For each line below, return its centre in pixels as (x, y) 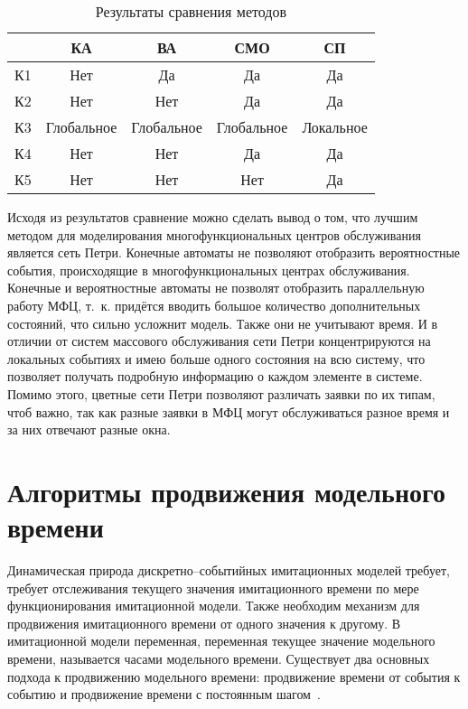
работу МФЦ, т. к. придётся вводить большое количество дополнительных (214, 305)
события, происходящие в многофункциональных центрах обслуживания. (209, 270)
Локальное (335, 127)
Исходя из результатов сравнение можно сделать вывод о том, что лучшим (213, 217)
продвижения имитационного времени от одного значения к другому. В (204, 623)
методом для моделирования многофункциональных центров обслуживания (214, 234)
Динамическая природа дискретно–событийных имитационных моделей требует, (229, 570)
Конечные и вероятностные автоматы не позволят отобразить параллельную (216, 288)
